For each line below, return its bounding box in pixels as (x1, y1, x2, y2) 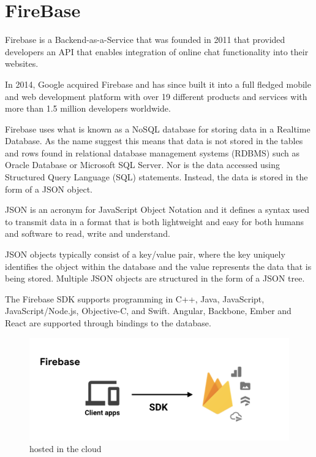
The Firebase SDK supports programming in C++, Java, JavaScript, (5, 292, 265, 305)
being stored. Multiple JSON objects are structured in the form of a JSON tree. (5, 272, 305, 285)
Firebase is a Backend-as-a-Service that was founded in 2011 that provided (5, 33, 285, 46)
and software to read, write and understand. (5, 227, 170, 240)
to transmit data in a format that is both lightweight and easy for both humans (5, 215, 304, 228)
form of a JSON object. (5, 182, 92, 195)
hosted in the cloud (29, 442, 102, 455)
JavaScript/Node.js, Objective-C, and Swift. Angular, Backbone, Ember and (5, 304, 292, 317)
